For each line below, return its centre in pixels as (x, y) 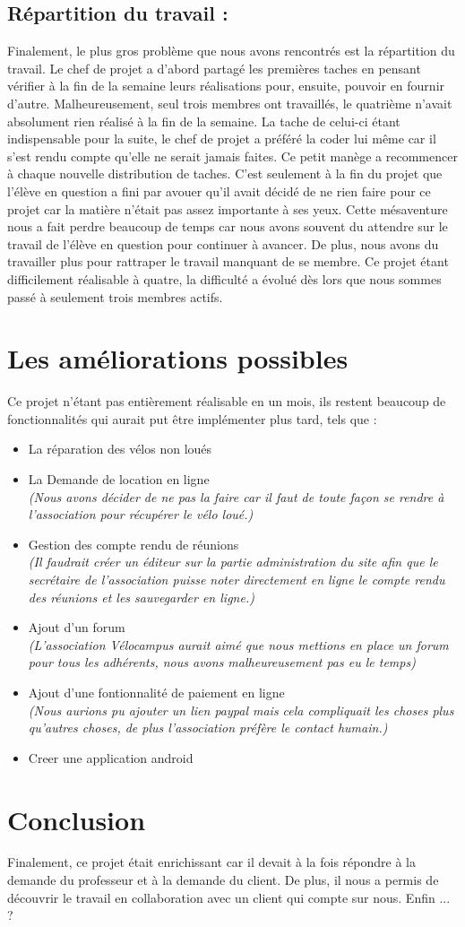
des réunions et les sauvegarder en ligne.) (141, 597)
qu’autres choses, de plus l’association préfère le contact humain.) (208, 728)
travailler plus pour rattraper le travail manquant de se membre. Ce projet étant (228, 261)
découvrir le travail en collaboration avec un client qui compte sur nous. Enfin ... (229, 897)
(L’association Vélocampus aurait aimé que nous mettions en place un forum (238, 644)
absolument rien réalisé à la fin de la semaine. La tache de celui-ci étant (204, 121)
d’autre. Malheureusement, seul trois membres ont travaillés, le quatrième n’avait (230, 103)
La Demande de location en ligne (119, 479)
